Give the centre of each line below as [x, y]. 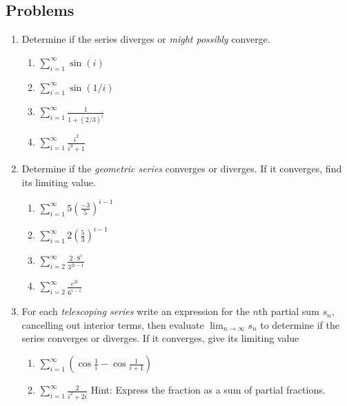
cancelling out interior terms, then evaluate [113, 324]
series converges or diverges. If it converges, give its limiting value [160, 338]
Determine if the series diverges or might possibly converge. [146, 39]
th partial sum [289, 311]
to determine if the [300, 324]
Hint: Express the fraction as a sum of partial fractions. [208, 390]
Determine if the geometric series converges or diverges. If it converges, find [182, 169]
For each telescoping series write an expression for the [136, 311]
